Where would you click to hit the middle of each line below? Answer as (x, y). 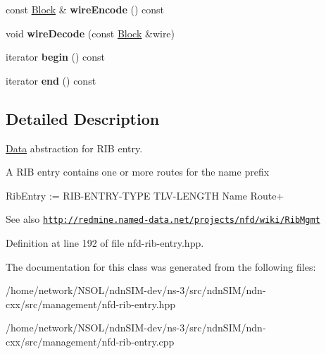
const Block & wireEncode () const (85, 9)
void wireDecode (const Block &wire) (90, 33)
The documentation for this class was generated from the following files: (161, 266)
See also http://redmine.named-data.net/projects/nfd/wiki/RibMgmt (163, 219)
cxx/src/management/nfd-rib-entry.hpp (90, 304)
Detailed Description (83, 118)
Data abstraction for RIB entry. (74, 148)
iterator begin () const (56, 57)
